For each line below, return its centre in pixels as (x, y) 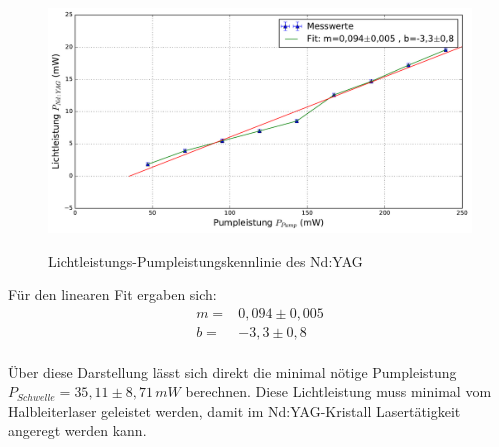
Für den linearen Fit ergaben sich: (112, 294)
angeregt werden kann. (77, 430)
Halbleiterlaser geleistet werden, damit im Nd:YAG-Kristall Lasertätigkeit (234, 410)
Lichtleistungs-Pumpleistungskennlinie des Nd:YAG (205, 260)
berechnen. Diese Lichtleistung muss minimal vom (338, 391)
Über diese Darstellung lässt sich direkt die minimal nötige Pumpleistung (232, 371)
